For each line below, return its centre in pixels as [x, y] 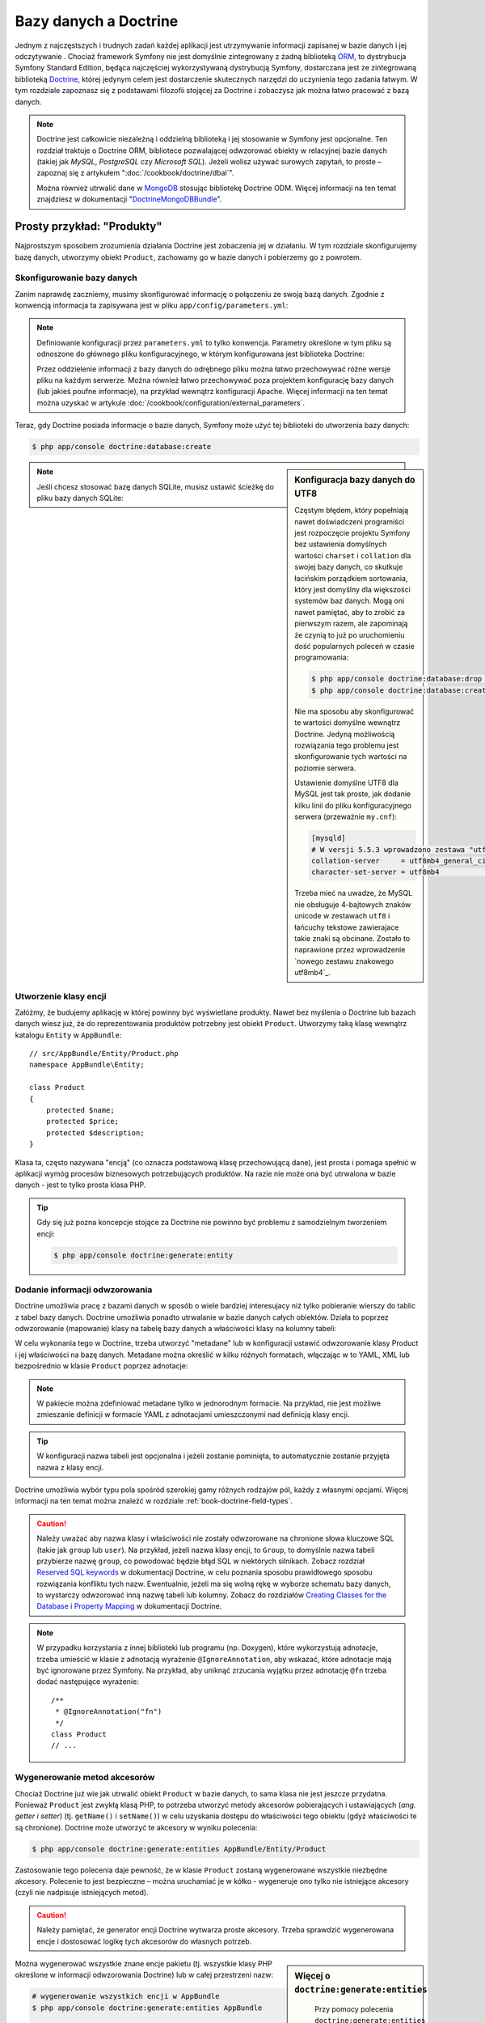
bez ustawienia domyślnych [341, 544]
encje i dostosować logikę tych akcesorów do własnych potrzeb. [144, 1941]
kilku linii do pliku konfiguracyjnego [353, 805]
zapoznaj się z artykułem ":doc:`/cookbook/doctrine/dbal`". [135, 173]
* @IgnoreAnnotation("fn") [109, 1712]
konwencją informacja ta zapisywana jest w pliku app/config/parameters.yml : [152, 305]
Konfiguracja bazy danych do [355, 480]
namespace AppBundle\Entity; [87, 1065]
